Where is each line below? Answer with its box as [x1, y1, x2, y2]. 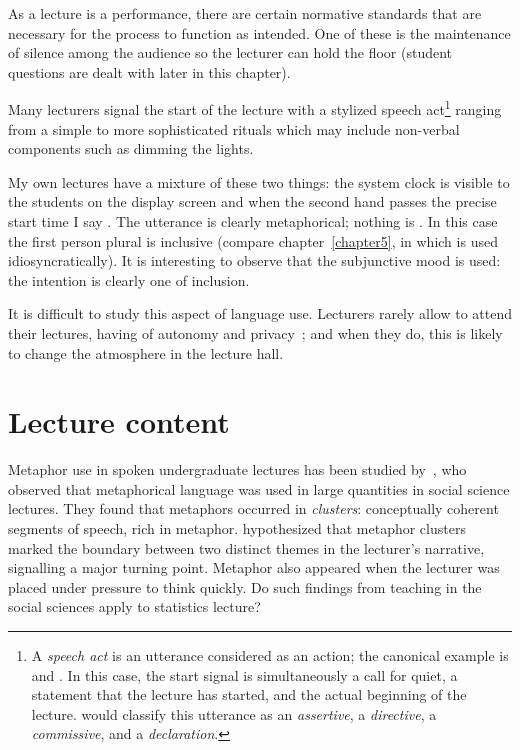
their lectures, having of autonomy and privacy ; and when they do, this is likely [8, 322, 503, 343]
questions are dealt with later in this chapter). [8, 61, 291, 82]
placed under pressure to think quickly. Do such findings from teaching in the [8, 576, 482, 597]
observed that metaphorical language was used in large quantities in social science [8, 478, 510, 499]
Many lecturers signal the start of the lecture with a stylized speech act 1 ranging [8, 96, 502, 120]
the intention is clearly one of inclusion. [8, 269, 250, 290]
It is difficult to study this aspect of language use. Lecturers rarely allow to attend [8, 303, 513, 324]
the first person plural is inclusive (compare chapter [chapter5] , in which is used [8, 230, 498, 251]
